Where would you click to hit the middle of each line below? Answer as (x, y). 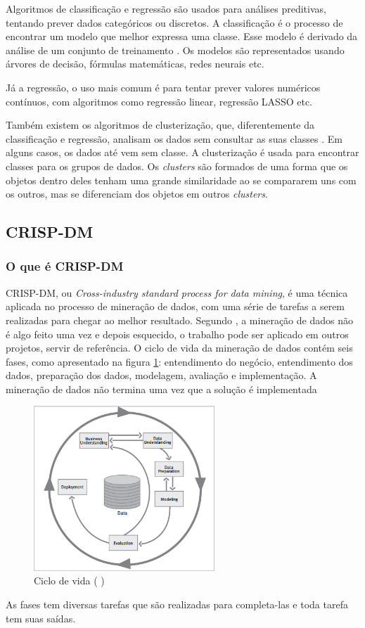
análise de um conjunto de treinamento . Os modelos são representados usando (175, 50)
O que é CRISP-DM (65, 266)
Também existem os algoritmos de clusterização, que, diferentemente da (160, 125)
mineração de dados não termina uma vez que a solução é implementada (161, 389)
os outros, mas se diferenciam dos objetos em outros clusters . (137, 194)
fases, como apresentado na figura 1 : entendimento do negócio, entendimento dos (179, 361)
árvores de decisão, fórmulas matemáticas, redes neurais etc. (135, 64)
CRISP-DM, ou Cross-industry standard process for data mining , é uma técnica (177, 292)
